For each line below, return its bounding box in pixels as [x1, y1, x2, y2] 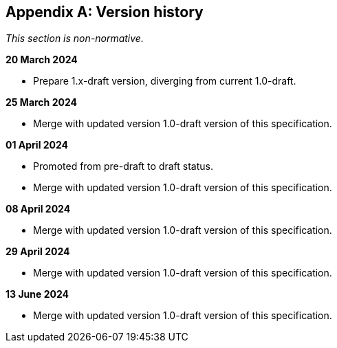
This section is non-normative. [6, 32, 144, 45]
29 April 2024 [6, 246, 70, 258]
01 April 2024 [6, 139, 69, 151]
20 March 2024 [6, 54, 78, 66]
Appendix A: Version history [6, 3, 204, 21]
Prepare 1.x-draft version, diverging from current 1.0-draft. [33, 75, 296, 87]
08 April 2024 [6, 203, 71, 215]
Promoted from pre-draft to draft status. [33, 160, 213, 173]
